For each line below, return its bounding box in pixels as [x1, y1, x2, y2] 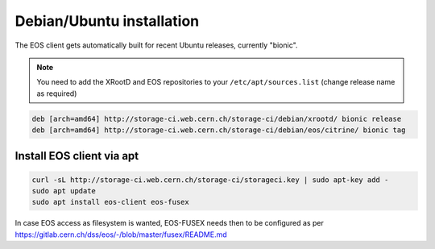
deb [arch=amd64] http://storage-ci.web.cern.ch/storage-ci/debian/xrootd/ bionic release [31, 114, 402, 123]
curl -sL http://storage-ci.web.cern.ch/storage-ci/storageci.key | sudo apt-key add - [31, 175, 389, 185]
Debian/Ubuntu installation [14, 12, 200, 30]
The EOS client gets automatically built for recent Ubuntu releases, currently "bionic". [14, 40, 298, 50]
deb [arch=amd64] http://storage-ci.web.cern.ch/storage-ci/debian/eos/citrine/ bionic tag [31, 126, 406, 135]
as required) [36, 89, 77, 98]
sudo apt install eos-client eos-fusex [31, 197, 189, 207]
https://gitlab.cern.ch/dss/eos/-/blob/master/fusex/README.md [14, 230, 227, 239]
